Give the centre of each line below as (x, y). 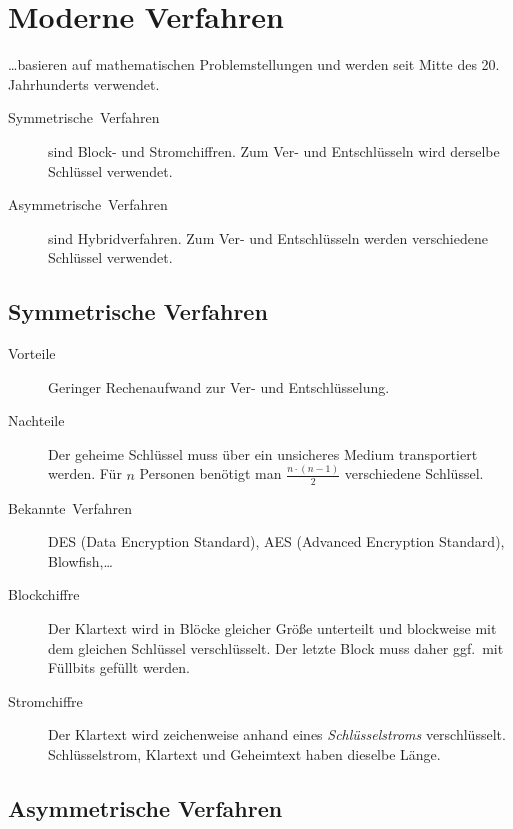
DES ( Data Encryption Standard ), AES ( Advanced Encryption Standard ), (276, 541)
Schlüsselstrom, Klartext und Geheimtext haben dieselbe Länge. (244, 753)
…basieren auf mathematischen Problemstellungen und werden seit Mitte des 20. (254, 64)
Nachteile (36, 420)
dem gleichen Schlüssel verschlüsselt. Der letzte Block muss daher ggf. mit (276, 647)
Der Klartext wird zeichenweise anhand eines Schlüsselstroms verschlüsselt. (277, 734)
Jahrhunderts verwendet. (84, 83)
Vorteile (32, 353)
